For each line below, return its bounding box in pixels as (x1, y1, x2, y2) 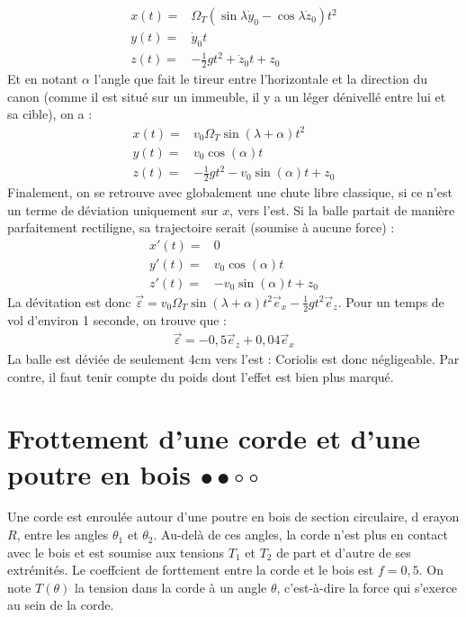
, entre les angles (16, 525, 109, 544)
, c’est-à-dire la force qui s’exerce (276, 577, 458, 596)
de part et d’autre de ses (276, 542, 411, 561)
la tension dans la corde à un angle (75, 577, 267, 596)
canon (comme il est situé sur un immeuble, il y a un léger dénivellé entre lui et (7, 86, 446, 105)
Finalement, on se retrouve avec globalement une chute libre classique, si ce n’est (7, 182, 453, 201)
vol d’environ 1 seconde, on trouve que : (7, 310, 227, 329)
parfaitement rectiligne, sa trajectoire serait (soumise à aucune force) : (7, 218, 395, 237)
